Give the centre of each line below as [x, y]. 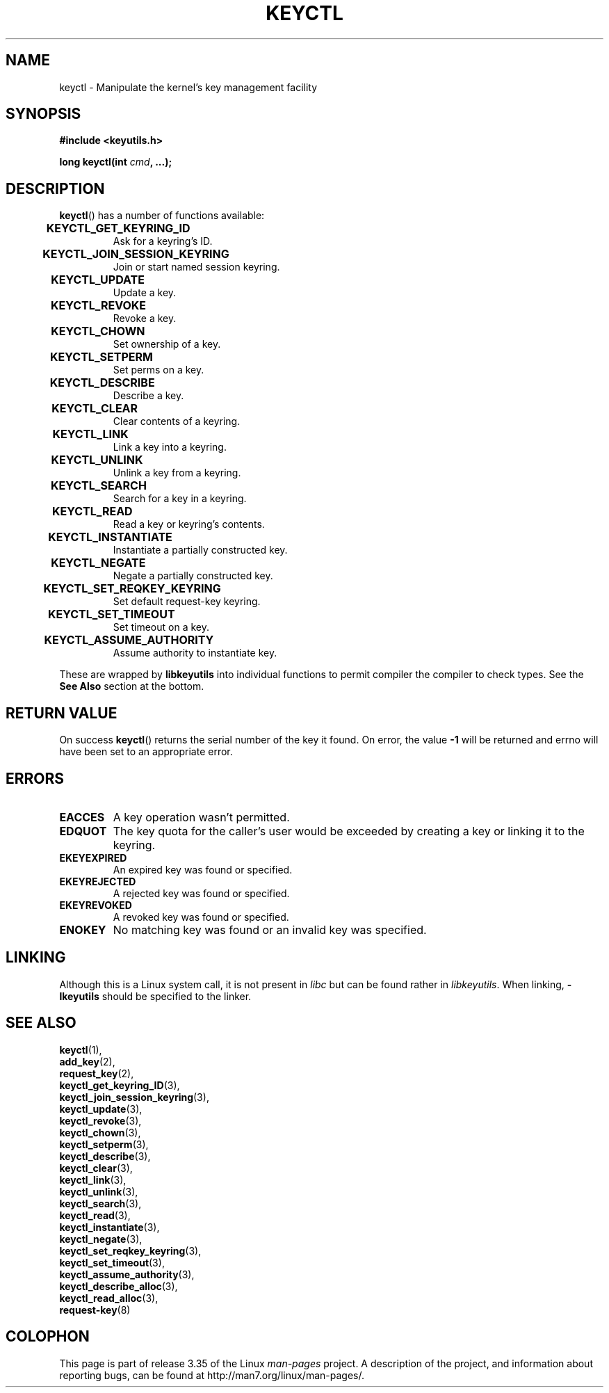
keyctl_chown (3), [100, 1132]
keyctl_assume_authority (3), [127, 1274]
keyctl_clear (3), [96, 1168]
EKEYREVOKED [96, 905]
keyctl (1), [81, 1049]
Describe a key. [148, 396]
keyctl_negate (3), [101, 1239]
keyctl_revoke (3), [100, 1120]
